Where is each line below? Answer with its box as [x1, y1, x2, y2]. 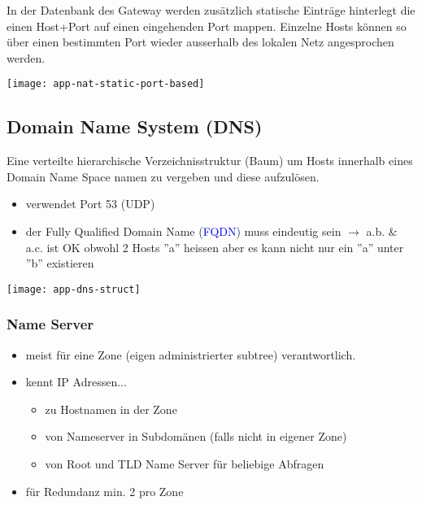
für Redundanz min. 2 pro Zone [25, 482, 184, 499]
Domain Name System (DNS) [7, 114, 263, 139]
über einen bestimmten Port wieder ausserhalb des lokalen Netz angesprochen [7, 33, 394, 50]
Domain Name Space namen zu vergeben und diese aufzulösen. [7, 168, 320, 185]
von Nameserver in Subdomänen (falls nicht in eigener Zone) [45, 428, 347, 445]
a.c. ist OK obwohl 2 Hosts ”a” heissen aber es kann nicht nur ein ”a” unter [25, 238, 404, 255]
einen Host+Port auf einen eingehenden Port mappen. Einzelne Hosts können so [7, 17, 407, 34]
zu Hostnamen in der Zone [45, 400, 177, 417]
